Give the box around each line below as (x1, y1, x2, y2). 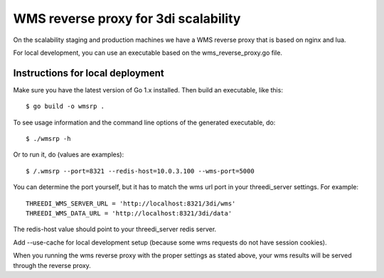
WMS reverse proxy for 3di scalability (13, 11, 241, 26)
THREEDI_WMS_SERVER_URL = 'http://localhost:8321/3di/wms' (26, 199, 236, 208)
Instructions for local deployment (13, 67, 165, 79)
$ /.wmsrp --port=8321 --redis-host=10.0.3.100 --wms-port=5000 (26, 167, 255, 175)
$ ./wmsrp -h (26, 135, 71, 143)
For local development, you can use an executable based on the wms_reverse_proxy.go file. (13, 48, 282, 57)
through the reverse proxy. (13, 261, 92, 269)
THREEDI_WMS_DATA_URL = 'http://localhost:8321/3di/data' (26, 209, 233, 217)
